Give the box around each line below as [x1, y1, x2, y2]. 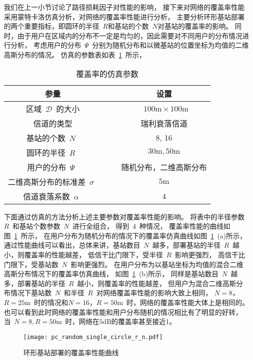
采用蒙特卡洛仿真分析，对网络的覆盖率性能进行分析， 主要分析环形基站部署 [4, 11, 245, 21]
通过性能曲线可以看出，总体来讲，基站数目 [4, 240, 140, 250]
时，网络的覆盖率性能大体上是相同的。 [126, 297, 249, 307]
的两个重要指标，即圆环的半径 [4, 21, 99, 31]
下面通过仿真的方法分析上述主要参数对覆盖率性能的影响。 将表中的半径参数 [4, 211, 245, 221]
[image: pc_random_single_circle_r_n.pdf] [23, 333, 163, 341]
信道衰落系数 [23, 190, 70, 202]
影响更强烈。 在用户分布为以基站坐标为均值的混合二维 [71, 259, 243, 269]
